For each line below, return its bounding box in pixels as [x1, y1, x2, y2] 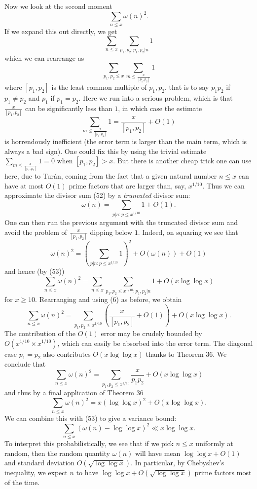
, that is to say [164, 82, 209, 92]
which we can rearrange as [4, 53, 84, 63]
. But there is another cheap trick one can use [113, 155, 252, 166]
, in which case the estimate [118, 103, 202, 113]
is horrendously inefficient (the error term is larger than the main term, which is [4, 136, 247, 147]
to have [76, 467, 99, 478]
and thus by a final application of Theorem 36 [4, 387, 144, 398]
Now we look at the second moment [4, 1, 112, 11]
